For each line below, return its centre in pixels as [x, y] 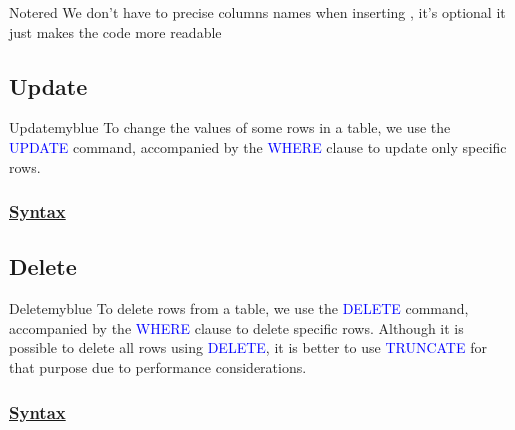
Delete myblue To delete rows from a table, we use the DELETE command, [239, 308]
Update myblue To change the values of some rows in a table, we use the [230, 127]
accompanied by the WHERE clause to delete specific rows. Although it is [236, 327]
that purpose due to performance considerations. [158, 367]
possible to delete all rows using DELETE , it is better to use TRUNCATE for [248, 347]
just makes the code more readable [115, 31]
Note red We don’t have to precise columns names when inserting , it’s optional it [257, 12]
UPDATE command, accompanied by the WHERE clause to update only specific [258, 146]
